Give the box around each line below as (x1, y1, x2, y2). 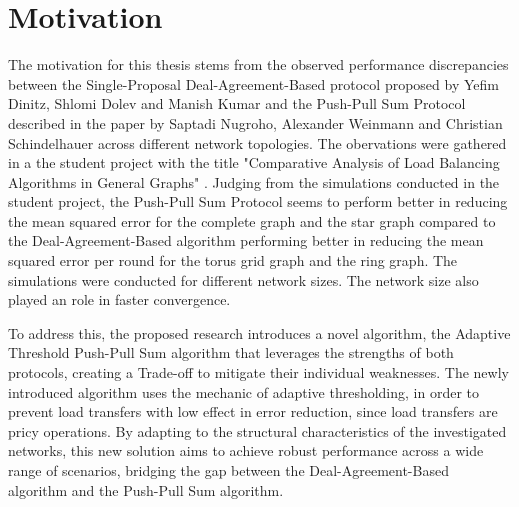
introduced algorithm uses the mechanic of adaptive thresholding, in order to (8, 381, 480, 402)
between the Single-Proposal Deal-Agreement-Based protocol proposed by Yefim (8, 73, 499, 94)
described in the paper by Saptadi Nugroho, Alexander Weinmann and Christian (8, 112, 503, 133)
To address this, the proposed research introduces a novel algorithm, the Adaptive (8, 322, 511, 343)
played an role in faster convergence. (8, 289, 231, 310)
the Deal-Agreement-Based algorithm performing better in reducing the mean (8, 230, 484, 251)
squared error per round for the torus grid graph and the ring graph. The (8, 250, 458, 271)
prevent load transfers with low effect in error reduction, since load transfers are (8, 401, 498, 422)
